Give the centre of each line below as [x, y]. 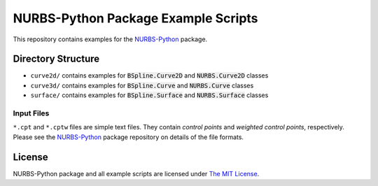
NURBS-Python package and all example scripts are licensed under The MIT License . [136, 173]
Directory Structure [56, 59]
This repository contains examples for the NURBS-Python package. [110, 39]
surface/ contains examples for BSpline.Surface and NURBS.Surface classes [149, 95]
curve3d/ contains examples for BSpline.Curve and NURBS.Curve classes [142, 85]
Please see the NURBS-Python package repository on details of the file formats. [128, 137]
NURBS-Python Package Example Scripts [135, 18]
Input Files [31, 113]
